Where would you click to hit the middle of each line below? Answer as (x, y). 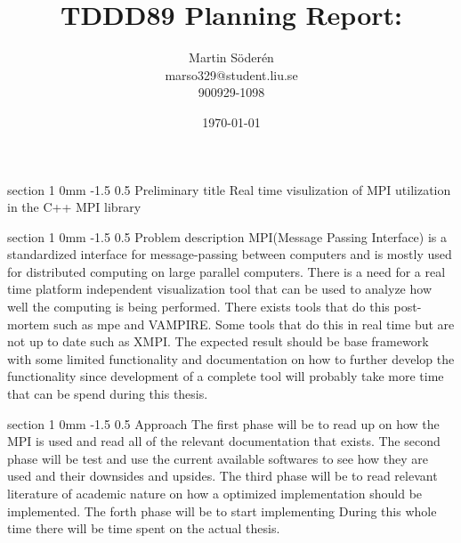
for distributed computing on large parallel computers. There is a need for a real (226, 271)
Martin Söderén (231, 57)
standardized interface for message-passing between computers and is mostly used (230, 254)
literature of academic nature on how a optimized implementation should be (215, 493)
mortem (28, 324)
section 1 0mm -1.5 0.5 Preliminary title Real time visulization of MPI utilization (229, 189)
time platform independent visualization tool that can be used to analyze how (219, 289)
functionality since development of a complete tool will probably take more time (226, 376)
